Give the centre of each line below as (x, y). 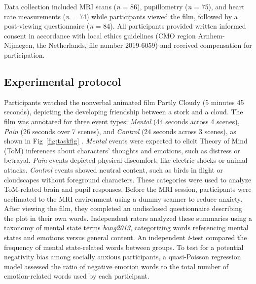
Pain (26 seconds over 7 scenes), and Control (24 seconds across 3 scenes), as (120, 131)
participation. (24, 54)
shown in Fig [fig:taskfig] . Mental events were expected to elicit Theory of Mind (126, 141)
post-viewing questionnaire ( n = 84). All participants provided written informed (125, 26)
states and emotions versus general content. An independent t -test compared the (126, 237)
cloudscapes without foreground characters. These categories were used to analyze (128, 179)
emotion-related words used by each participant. (77, 276)
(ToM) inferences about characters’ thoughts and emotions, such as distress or (122, 150)
